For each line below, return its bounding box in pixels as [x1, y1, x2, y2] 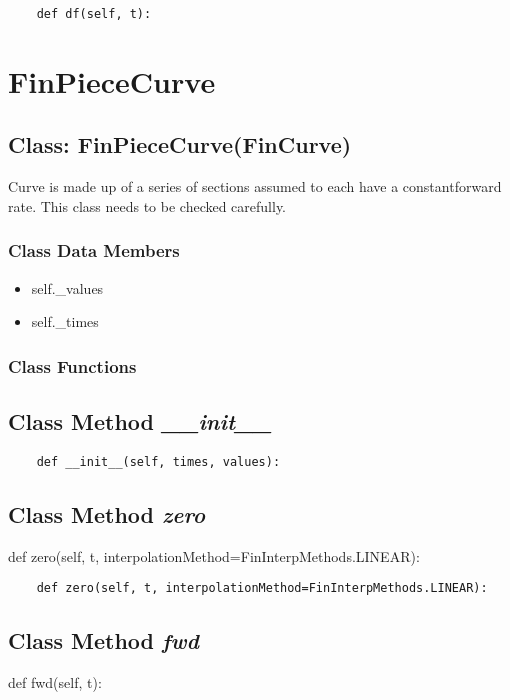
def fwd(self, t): [8, 672, 102, 693]
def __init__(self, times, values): [36, 454, 281, 469]
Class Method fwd [8, 625, 199, 656]
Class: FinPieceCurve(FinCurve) [8, 129, 352, 160]
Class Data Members [8, 238, 180, 263]
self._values [31, 277, 104, 298]
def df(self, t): [36, 7, 152, 21]
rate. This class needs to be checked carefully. [8, 195, 287, 216]
